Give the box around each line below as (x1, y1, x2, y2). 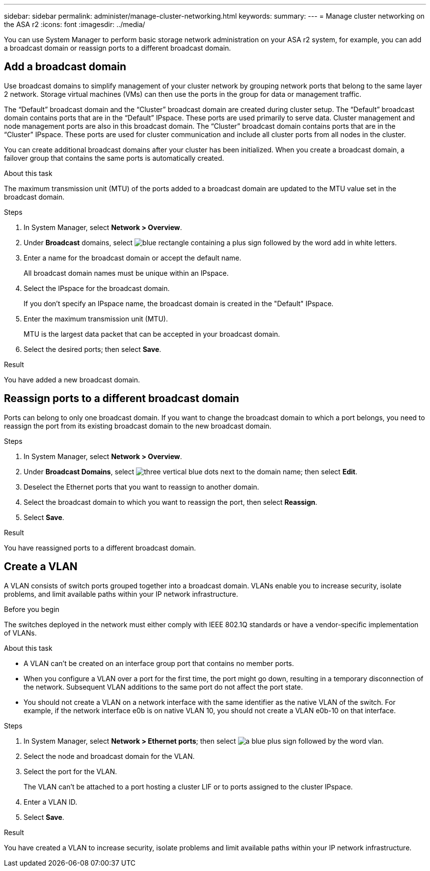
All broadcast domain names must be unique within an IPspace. (24, 268, 229, 277)
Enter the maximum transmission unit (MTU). (24, 314, 168, 323)
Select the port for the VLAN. (24, 767, 117, 776)
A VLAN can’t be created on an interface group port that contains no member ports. (24, 659, 294, 668)
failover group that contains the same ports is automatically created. (4, 153, 224, 162)
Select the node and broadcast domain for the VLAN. (24, 752, 195, 760)
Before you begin (4, 605, 59, 613)
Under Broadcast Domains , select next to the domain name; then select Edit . (24, 467, 357, 476)
